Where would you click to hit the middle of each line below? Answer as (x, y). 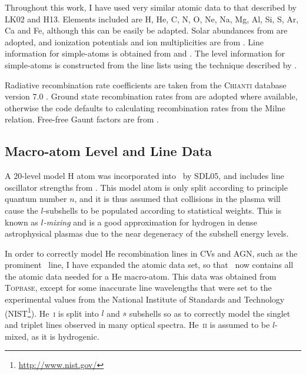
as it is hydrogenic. (65, 336)
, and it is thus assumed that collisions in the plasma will (177, 199)
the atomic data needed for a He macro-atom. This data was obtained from (141, 276)
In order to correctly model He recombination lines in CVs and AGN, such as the (151, 253)
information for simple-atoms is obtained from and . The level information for (145, 53)
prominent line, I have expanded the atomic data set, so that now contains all (149, 265)
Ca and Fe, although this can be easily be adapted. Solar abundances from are (146, 30)
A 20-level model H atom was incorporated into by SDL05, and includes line (144, 176)
